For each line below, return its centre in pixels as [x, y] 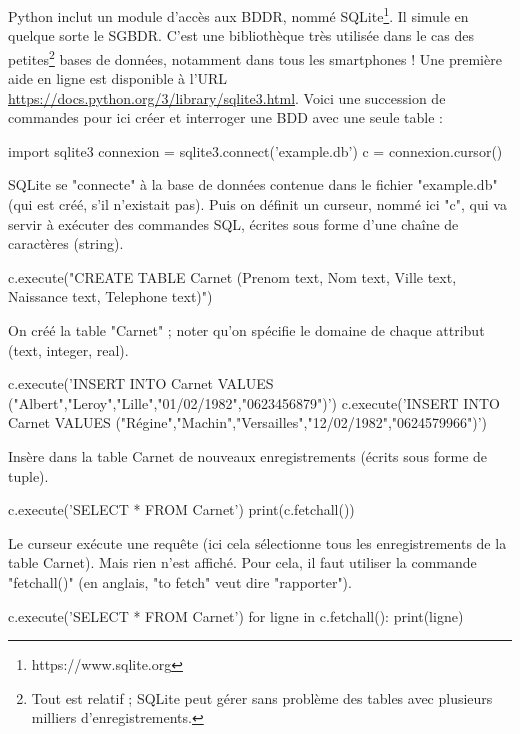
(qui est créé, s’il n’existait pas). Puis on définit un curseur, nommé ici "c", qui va [257, 204]
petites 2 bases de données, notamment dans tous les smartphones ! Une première [255, 57]
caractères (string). [66, 243]
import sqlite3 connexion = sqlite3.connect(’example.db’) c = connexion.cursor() [255, 150]
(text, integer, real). [68, 349]
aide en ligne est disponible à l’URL [118, 78]
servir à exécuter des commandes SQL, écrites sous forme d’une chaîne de [233, 223]
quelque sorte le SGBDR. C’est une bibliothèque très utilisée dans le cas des [241, 35]
